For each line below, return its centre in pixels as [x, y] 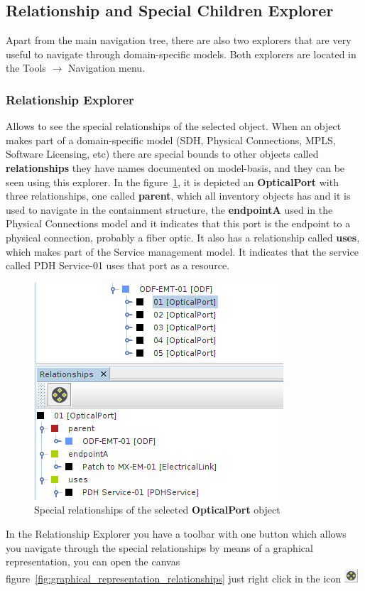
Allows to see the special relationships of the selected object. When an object [174, 126]
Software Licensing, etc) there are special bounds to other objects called [162, 154]
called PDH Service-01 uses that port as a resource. [118, 265]
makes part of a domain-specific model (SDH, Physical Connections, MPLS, [171, 140]
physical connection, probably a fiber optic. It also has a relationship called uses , [183, 237]
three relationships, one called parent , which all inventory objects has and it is [178, 196]
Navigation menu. [107, 68]
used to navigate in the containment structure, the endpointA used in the [169, 209]
